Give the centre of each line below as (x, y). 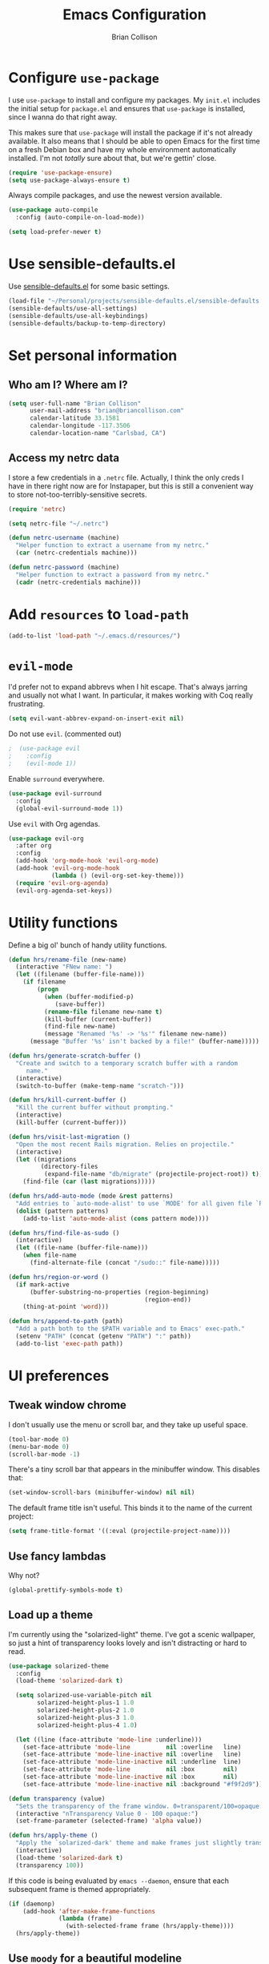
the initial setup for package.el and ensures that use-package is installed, (127, 108)
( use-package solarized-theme (59, 1666)
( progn (48, 989)
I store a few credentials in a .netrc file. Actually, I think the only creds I (126, 477)
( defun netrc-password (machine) (64, 567)
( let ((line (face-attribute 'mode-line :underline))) (109, 1740)
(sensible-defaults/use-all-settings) (73, 308)
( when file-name (50, 1255)
